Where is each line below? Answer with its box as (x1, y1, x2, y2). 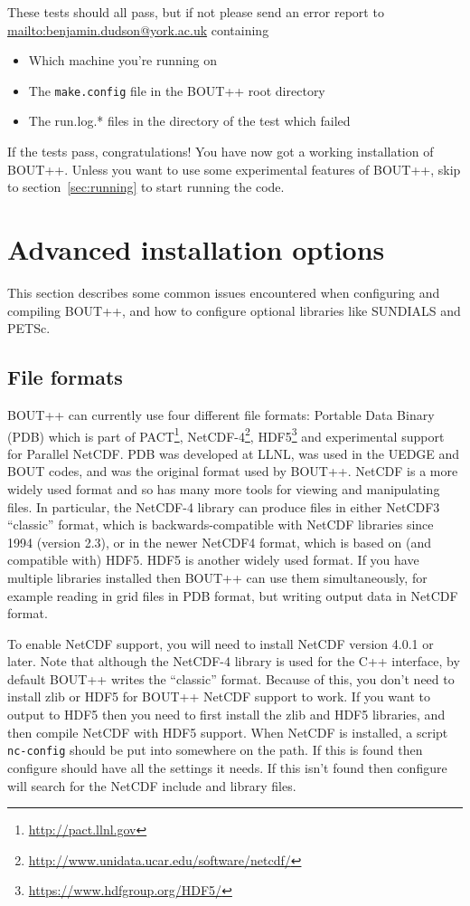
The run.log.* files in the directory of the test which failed (28, 111, 351, 130)
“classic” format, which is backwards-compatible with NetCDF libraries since (7, 515, 434, 534)
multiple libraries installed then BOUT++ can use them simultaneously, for (7, 567, 428, 587)
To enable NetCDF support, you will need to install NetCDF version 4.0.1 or (7, 634, 434, 653)
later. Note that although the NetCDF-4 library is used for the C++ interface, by (7, 652, 460, 671)
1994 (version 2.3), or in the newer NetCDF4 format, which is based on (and (7, 532, 431, 551)
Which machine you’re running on (28, 51, 217, 70)
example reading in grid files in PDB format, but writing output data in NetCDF (7, 586, 458, 605)
